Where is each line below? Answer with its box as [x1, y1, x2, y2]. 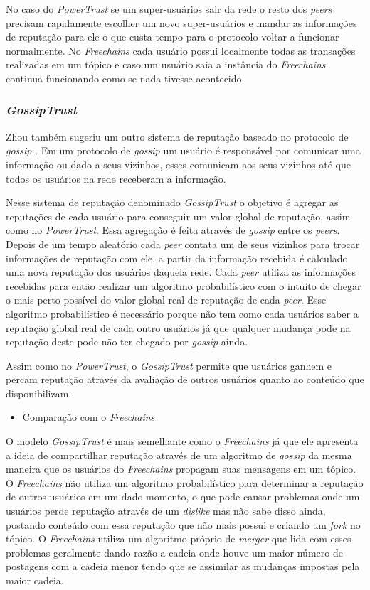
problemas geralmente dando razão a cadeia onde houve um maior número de [6, 545, 343, 559]
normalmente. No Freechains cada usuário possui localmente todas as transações [6, 43, 356, 58]
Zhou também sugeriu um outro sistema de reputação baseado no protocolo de [6, 129, 349, 144]
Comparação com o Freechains [22, 409, 155, 424]
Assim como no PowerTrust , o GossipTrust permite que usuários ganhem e [6, 358, 332, 372]
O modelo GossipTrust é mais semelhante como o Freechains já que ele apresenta [6, 434, 359, 449]
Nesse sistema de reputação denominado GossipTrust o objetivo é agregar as [6, 195, 339, 210]
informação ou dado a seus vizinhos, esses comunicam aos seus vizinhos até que [6, 156, 351, 171]
